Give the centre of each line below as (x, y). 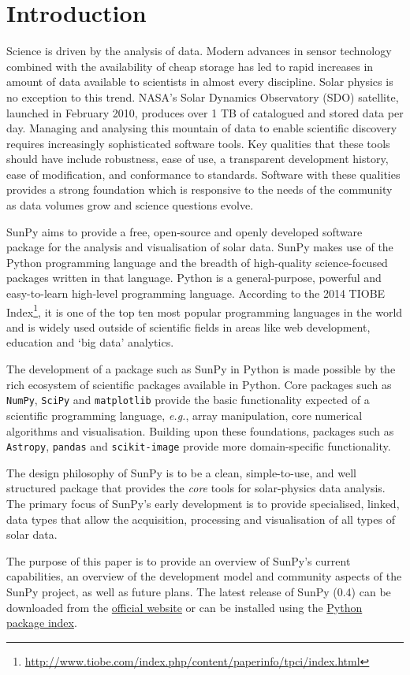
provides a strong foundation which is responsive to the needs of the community (199, 189)
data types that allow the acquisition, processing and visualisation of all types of (201, 519)
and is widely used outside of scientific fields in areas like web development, (188, 326)
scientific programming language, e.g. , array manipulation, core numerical (184, 415)
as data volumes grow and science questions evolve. (130, 205)
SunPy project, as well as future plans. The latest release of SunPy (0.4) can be (199, 591)
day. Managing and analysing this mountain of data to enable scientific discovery (202, 128)
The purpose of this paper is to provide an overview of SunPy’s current (179, 560)
